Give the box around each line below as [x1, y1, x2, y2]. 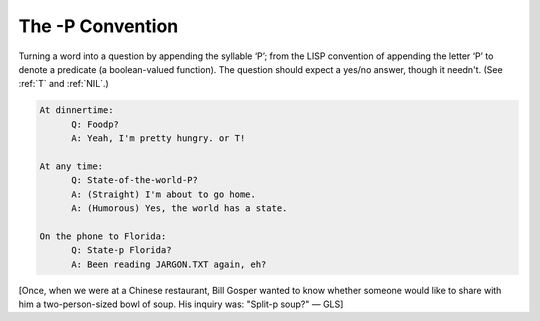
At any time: [39, 160, 104, 172]
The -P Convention [18, 15, 179, 37]
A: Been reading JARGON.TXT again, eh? [71, 258, 267, 270]
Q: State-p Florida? [71, 245, 172, 256]
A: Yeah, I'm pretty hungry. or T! [71, 133, 246, 144]
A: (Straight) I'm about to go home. [71, 188, 257, 200]
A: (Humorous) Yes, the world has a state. [71, 203, 288, 214]
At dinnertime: [39, 105, 114, 116]
